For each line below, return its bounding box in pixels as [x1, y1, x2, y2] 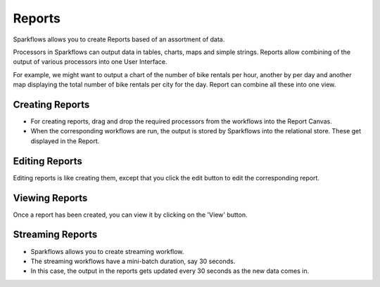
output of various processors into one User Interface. [13, 58, 168, 66]
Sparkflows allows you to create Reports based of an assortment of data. [13, 35, 225, 44]
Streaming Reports [13, 229, 98, 241]
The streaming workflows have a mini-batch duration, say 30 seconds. [30, 257, 236, 265]
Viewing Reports [13, 192, 88, 203]
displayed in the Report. [30, 137, 100, 145]
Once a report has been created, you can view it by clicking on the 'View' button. [13, 211, 248, 219]
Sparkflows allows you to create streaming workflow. [30, 247, 184, 255]
